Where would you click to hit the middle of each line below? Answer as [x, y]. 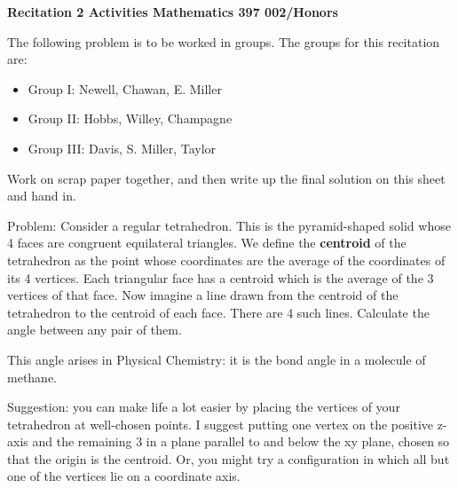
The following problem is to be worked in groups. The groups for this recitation [224, 41]
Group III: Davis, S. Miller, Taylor [122, 148]
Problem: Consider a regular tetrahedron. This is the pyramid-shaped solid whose [229, 225]
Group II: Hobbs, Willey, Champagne [130, 118]
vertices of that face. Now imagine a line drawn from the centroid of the [203, 295]
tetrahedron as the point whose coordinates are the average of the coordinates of [226, 260]
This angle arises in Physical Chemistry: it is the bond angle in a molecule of [217, 359]
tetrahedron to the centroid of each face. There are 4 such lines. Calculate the [218, 312]
